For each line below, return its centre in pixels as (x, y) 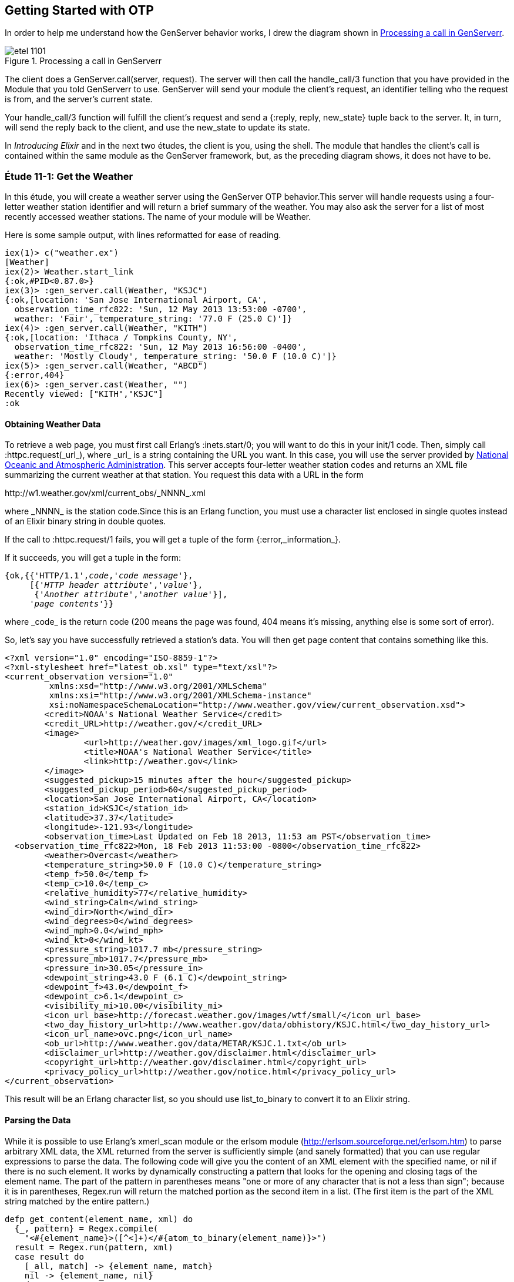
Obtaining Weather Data (53, 424)
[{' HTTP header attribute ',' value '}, (116, 585)
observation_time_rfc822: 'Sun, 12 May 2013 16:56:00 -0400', (161, 347)
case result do (49, 1256)
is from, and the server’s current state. (79, 99)
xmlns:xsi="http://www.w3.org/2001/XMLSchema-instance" (180, 696)
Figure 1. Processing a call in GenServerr (83, 61)
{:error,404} (35, 375)
